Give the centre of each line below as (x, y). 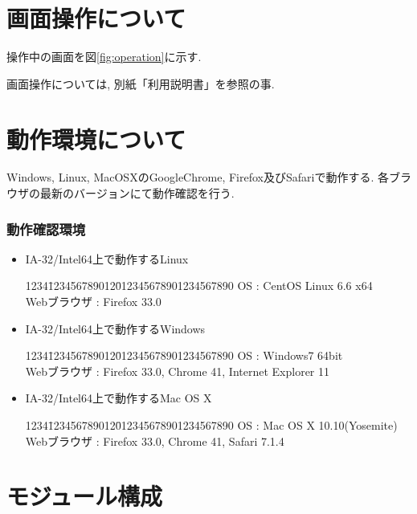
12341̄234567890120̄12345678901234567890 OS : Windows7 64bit (184, 355)
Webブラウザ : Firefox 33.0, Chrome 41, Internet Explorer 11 (178, 371)
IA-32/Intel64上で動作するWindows (115, 328)
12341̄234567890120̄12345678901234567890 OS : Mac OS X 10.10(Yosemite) (211, 425)
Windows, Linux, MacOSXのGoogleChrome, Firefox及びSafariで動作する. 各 (198, 177)
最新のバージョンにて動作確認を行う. (137, 193)
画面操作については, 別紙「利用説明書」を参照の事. (141, 83)
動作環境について (96, 139)
